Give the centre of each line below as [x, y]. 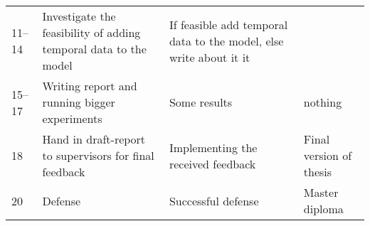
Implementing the [213, 147]
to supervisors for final [98, 155]
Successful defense [214, 200]
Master [321, 192]
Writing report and [90, 86]
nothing [323, 102]
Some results [201, 102]
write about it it [210, 57]
